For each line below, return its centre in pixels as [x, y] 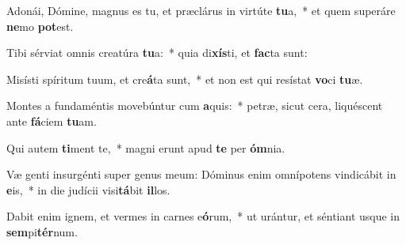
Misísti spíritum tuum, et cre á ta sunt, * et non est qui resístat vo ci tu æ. [185, 79]
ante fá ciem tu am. [52, 121]
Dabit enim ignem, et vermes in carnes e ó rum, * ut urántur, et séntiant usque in [203, 216]
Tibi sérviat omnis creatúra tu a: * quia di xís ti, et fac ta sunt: [157, 53]
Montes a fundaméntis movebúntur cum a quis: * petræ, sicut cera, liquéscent [195, 106]
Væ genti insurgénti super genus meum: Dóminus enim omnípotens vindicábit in [201, 174]
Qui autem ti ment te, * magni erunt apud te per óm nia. [146, 147]
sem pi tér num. [42, 231]
